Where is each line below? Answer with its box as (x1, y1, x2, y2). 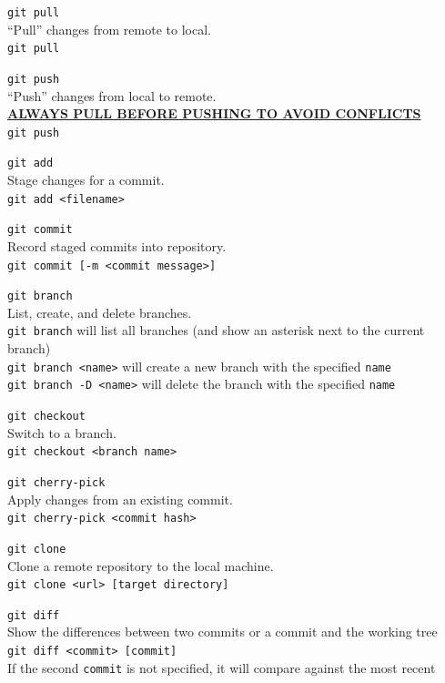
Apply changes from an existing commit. (7, 489, 233, 508)
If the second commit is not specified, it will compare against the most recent (7, 658, 436, 677)
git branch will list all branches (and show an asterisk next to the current (7, 321, 425, 340)
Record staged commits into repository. (7, 236, 227, 255)
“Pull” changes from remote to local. (7, 19, 211, 38)
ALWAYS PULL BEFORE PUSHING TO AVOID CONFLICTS (7, 104, 421, 123)
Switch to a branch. (7, 423, 116, 442)
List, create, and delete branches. (7, 302, 192, 321)
